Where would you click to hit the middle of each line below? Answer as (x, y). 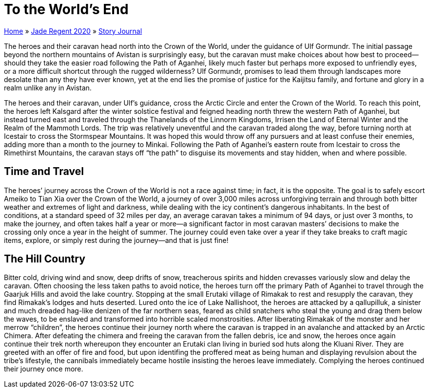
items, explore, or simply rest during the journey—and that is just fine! (116, 240)
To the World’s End (66, 9)
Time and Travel (44, 172)
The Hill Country (45, 259)
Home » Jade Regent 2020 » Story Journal (73, 31)
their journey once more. (44, 369)
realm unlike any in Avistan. (48, 87)
